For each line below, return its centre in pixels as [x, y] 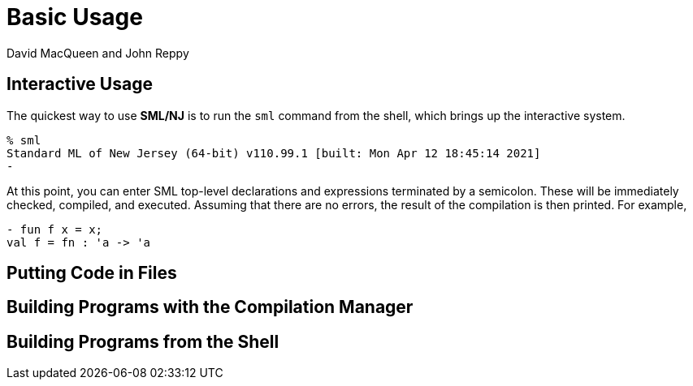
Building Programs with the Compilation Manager [210, 307]
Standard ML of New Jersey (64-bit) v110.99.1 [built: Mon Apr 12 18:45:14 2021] [274, 153]
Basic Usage [75, 17]
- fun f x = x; [55, 229]
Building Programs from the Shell [143, 341]
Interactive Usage [80, 84]
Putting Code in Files [92, 273]
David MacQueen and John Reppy [98, 53]
